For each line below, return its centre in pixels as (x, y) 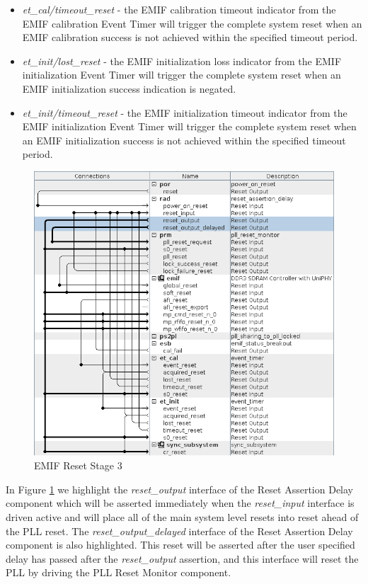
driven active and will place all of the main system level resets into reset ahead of (182, 516)
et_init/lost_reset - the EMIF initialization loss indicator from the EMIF (182, 61)
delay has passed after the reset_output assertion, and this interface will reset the (182, 558)
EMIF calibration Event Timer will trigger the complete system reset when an (192, 23)
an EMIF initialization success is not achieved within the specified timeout (184, 140)
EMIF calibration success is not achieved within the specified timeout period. (190, 37)
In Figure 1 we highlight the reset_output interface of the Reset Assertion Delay (180, 489)
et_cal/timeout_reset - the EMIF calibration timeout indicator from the (179, 9)
